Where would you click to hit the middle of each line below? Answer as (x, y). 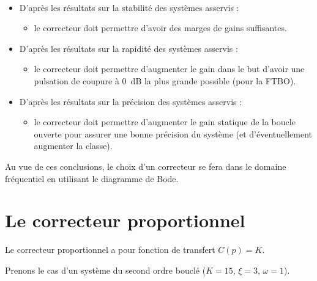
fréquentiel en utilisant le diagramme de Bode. (92, 178)
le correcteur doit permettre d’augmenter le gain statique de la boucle (165, 122)
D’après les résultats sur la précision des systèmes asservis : (131, 101)
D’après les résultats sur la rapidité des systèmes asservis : (129, 48)
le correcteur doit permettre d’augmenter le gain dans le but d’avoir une (169, 69)
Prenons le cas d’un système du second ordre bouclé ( (106, 270)
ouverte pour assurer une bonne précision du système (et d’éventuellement (173, 133)
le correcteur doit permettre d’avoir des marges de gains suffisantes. (160, 28)
